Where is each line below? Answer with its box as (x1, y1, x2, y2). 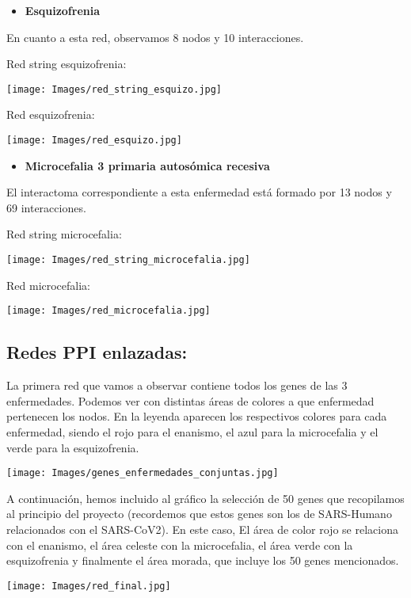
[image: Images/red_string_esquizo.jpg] (6, 83, 223, 95)
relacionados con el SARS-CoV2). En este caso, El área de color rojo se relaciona (6, 520, 398, 537)
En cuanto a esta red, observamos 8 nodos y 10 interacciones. (6, 29, 304, 45)
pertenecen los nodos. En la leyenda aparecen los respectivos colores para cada (6, 408, 387, 425)
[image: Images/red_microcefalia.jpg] (6, 305, 211, 317)
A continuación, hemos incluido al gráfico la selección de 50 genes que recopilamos (6, 489, 405, 506)
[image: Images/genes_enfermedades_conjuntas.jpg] (6, 467, 279, 479)
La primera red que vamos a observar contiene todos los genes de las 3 (6, 377, 348, 394)
